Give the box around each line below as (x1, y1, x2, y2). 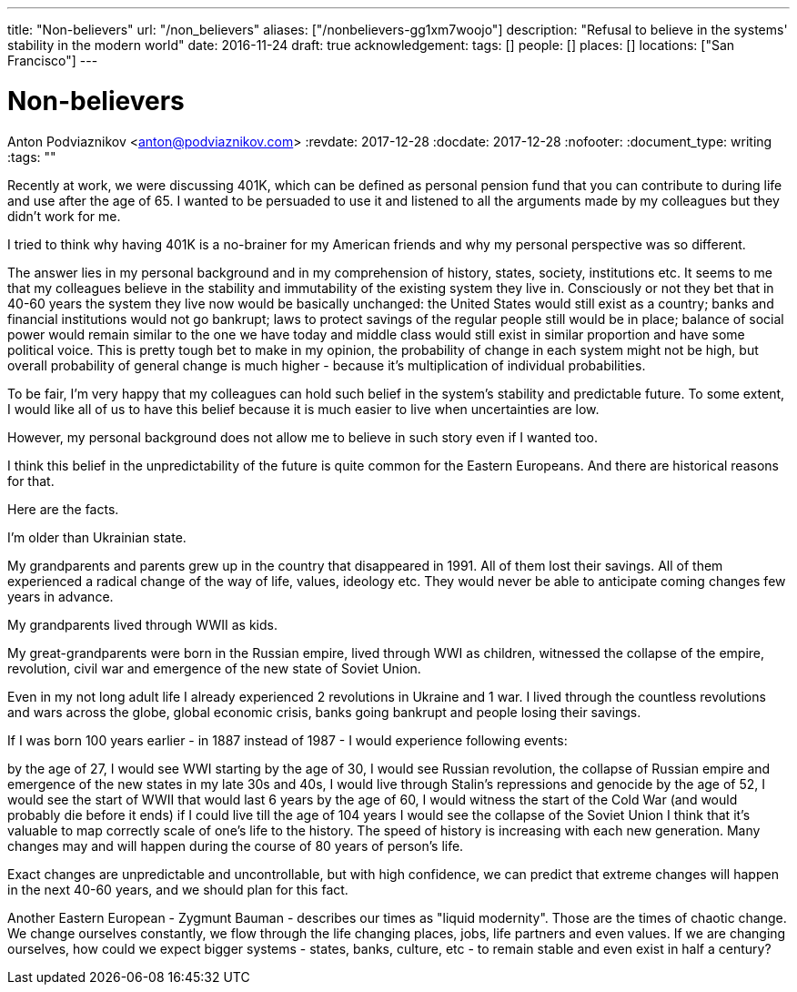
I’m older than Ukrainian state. (7, 529, 187, 545)
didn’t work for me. (7, 208, 121, 224)
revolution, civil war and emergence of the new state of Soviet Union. (7, 660, 421, 676)
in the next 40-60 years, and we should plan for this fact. (7, 881, 348, 897)
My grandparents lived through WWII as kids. (7, 616, 277, 633)
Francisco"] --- (7, 53, 98, 68)
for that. (7, 472, 55, 489)
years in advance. (7, 588, 114, 604)
